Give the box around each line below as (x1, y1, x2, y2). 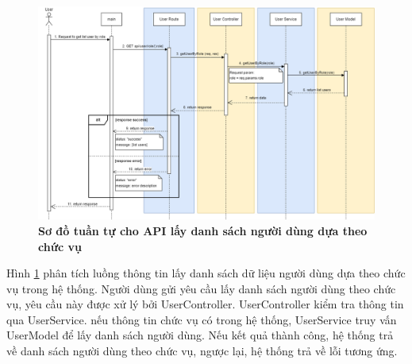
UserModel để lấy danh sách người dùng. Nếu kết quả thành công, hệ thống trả (6, 327, 394, 343)
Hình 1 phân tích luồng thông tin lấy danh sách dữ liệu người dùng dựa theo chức (6, 265, 406, 281)
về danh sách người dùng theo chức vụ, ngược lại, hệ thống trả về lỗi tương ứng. (6, 343, 398, 359)
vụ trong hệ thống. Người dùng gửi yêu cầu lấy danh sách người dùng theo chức (6, 280, 396, 296)
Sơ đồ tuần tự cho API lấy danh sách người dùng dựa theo (38, 222, 368, 238)
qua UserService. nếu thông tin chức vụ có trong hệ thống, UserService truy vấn (6, 311, 397, 327)
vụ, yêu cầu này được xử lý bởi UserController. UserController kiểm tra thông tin (6, 296, 404, 312)
